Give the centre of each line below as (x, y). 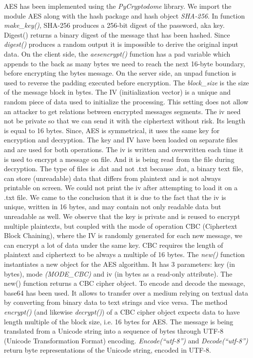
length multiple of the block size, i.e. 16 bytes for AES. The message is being (119, 321)
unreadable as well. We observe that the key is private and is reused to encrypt (122, 216)
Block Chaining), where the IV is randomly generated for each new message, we (123, 235)
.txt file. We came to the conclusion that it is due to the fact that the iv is (115, 197)
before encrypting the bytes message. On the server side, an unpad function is (120, 73)
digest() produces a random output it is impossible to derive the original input (121, 44)
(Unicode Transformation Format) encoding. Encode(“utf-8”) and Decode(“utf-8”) (126, 340)
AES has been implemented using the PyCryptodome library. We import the (118, 6)
